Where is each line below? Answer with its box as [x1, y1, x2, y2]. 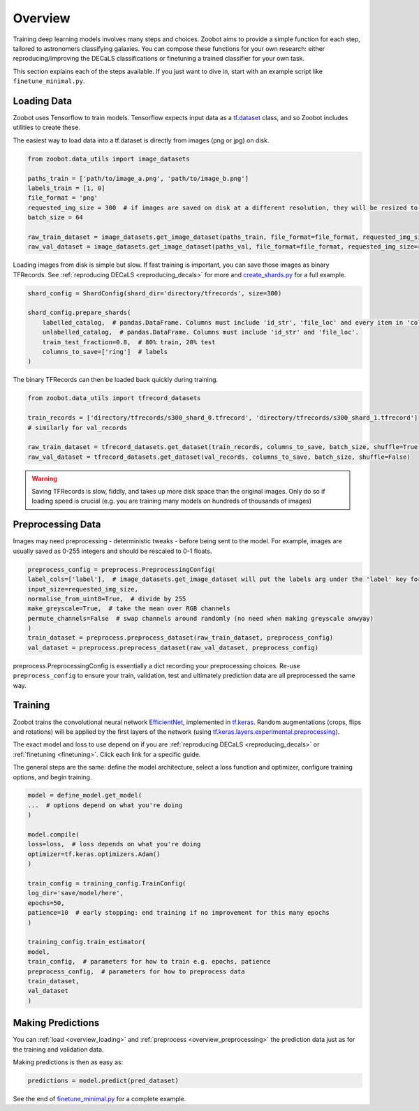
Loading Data [13, 95, 73, 107]
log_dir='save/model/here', [27, 889, 124, 897]
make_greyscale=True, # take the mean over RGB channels [27, 605, 230, 612]
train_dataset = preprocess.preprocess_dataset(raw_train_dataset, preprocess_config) [27, 634, 334, 642]
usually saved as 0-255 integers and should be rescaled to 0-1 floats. [13, 547, 212, 555]
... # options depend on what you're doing [27, 801, 183, 809]
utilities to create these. [13, 123, 80, 132]
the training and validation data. [13, 1045, 104, 1054]
